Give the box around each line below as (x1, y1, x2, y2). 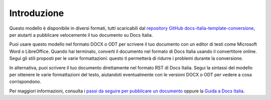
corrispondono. (9, 78, 41, 85)
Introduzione (9, 8, 64, 19)
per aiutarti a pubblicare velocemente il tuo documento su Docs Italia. (9, 32, 153, 38)
